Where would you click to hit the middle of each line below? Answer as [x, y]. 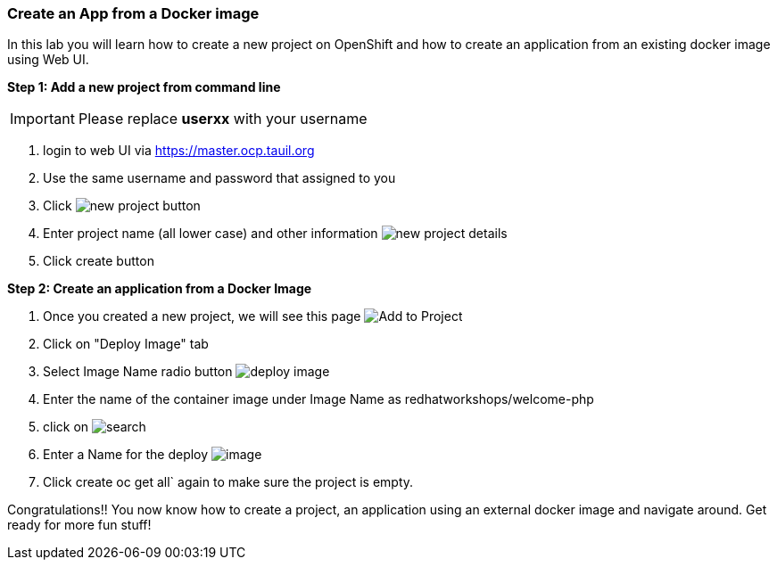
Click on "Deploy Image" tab [126, 344]
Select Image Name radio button [138, 372]
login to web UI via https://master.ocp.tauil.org [179, 151]
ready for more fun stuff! [79, 525]
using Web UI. [48, 60]
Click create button [99, 261]
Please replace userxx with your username [223, 119]
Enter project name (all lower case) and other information [211, 234]
